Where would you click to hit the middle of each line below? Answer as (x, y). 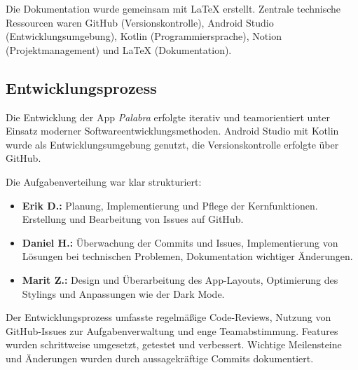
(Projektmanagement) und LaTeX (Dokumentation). (119, 49)
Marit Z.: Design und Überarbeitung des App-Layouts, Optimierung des (180, 279)
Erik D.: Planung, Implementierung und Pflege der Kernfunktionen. (170, 205)
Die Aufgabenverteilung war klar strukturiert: (104, 181)
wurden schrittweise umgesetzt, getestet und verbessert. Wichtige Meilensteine (174, 344)
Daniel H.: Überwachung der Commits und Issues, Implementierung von (180, 242)
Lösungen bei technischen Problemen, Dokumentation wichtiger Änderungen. (187, 256)
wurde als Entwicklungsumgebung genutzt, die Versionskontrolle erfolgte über (172, 144)
